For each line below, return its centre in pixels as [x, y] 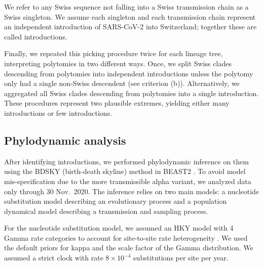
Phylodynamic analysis [65, 140]
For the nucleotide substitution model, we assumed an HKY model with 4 [119, 228]
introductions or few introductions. [58, 113]
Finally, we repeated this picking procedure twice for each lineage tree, [114, 53]
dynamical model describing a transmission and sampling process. [106, 211]
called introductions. [36, 36]
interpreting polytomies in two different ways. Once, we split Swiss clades [118, 63]
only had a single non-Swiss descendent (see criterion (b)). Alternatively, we [122, 83]
